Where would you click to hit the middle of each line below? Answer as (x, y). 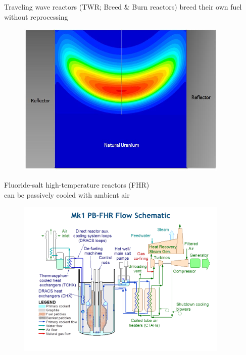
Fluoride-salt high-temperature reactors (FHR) (77, 185)
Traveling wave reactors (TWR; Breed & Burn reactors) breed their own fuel (123, 7)
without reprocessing (36, 16)
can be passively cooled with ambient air (67, 194)
